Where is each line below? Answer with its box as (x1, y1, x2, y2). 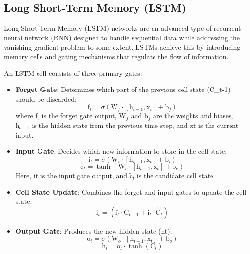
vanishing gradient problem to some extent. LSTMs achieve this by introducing (4, 42, 241, 52)
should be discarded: (15, 93, 77, 104)
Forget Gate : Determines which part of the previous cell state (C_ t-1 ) (15, 84, 231, 94)
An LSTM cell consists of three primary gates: (4, 68, 142, 78)
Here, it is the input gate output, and (15, 170, 127, 180)
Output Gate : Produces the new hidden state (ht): (15, 225, 172, 236)
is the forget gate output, (41, 110, 117, 121)
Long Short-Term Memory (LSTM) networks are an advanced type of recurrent (4, 23, 241, 33)
